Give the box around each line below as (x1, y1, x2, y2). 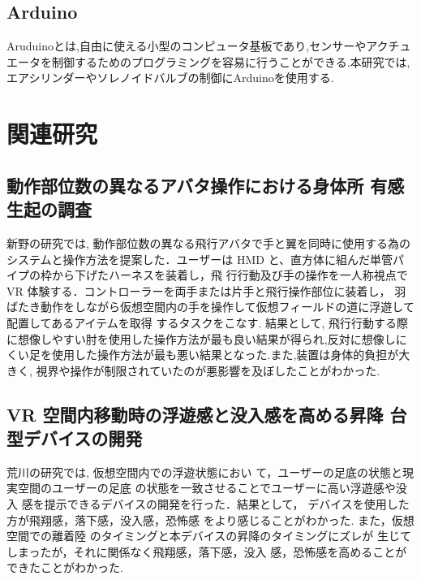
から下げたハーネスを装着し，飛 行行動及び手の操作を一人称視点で (51, 266, 408, 284)
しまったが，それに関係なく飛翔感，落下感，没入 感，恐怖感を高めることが (6, 543, 407, 560)
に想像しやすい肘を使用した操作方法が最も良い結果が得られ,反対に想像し (6, 330, 396, 347)
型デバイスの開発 (6, 426, 143, 451)
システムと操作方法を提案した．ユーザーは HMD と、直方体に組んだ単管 (6, 250, 393, 267)
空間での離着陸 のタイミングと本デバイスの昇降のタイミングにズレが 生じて (6, 527, 411, 544)
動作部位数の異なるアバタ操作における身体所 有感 (6, 172, 405, 197)
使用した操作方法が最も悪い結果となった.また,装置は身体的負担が (51, 346, 399, 363)
